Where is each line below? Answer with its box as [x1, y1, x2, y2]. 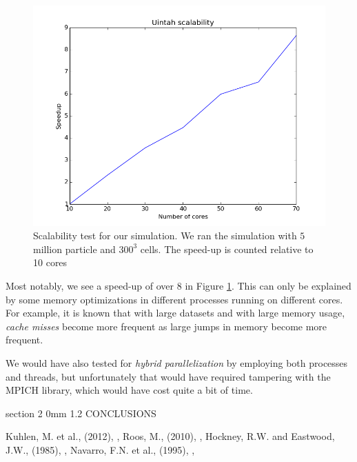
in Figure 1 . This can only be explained [185, 278, 351, 292]
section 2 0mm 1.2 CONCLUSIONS [6, 405, 156, 420]
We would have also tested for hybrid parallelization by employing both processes [6, 355, 348, 370]
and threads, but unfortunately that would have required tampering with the [6, 369, 331, 383]
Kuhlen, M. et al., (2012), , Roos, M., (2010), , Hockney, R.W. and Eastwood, [6, 429, 335, 443]
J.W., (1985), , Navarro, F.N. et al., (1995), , [6, 442, 195, 456]
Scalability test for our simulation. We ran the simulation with [33, 228, 297, 243]
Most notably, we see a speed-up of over [6, 278, 174, 292]
